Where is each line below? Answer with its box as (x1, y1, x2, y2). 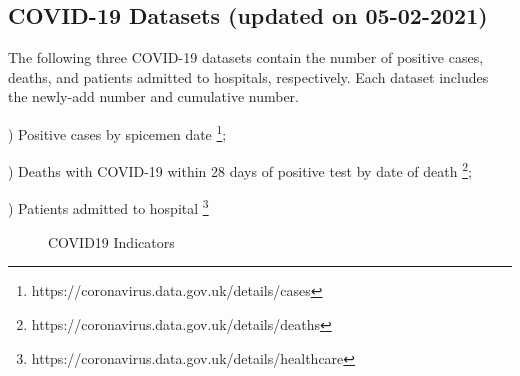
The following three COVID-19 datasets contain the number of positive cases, (8, 47, 484, 68)
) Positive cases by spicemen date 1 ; (8, 120, 227, 144)
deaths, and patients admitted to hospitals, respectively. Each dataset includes (8, 66, 489, 87)
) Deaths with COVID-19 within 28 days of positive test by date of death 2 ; (8, 158, 472, 181)
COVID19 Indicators (48, 231, 175, 252)
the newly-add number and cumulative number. (8, 86, 299, 107)
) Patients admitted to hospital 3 (8, 195, 209, 219)
